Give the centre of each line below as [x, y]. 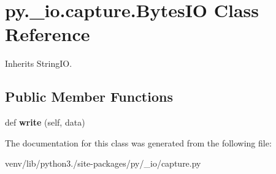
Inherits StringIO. [39, 63]
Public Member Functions [89, 96]
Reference [48, 34]
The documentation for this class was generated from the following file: [138, 142]
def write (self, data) [45, 122]
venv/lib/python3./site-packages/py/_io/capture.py [103, 163]
